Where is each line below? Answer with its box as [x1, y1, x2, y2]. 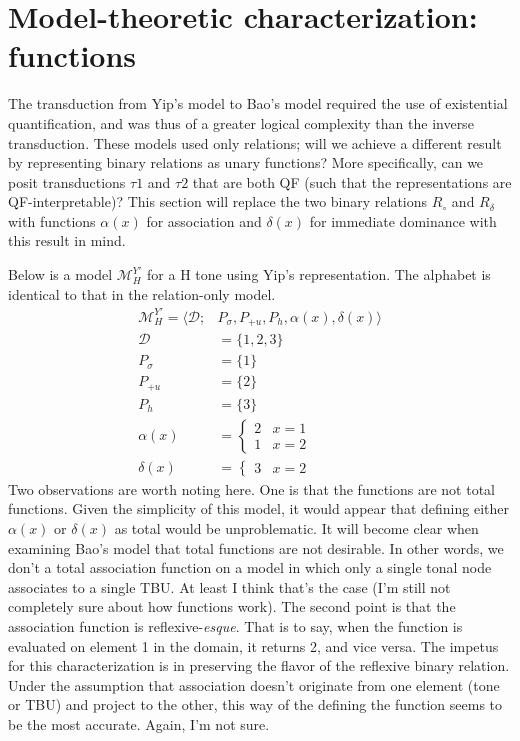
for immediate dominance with [309, 210, 497, 231]
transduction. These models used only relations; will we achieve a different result [8, 132, 502, 153]
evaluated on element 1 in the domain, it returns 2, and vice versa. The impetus [8, 635, 499, 656]
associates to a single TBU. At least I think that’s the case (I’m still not [8, 576, 451, 597]
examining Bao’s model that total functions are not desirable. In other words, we [8, 537, 504, 558]
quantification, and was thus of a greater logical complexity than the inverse [8, 112, 474, 133]
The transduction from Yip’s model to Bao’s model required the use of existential [8, 93, 508, 114]
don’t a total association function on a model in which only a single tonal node [8, 557, 492, 578]
